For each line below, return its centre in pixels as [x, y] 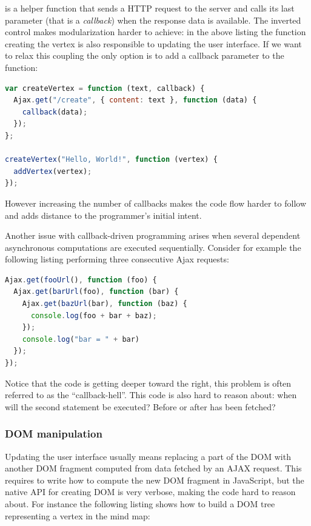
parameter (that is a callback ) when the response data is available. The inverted [153, 20]
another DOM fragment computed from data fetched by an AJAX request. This [153, 468]
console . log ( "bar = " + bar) [81, 339]
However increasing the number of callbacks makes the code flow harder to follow [155, 203]
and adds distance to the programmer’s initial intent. [103, 215]
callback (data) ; [55, 112]
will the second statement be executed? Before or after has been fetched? [140, 406]
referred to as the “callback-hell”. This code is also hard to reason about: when [151, 395]
